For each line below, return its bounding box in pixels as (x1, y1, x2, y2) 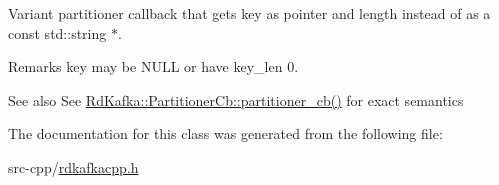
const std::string (8, 22, 107, 43)
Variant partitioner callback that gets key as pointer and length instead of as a (8, 3, 491, 23)
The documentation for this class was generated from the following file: (8, 123, 443, 144)
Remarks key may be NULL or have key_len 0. (8, 56, 299, 77)
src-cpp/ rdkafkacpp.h (8, 156, 139, 177)
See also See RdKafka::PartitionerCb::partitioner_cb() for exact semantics (8, 89, 464, 110)
